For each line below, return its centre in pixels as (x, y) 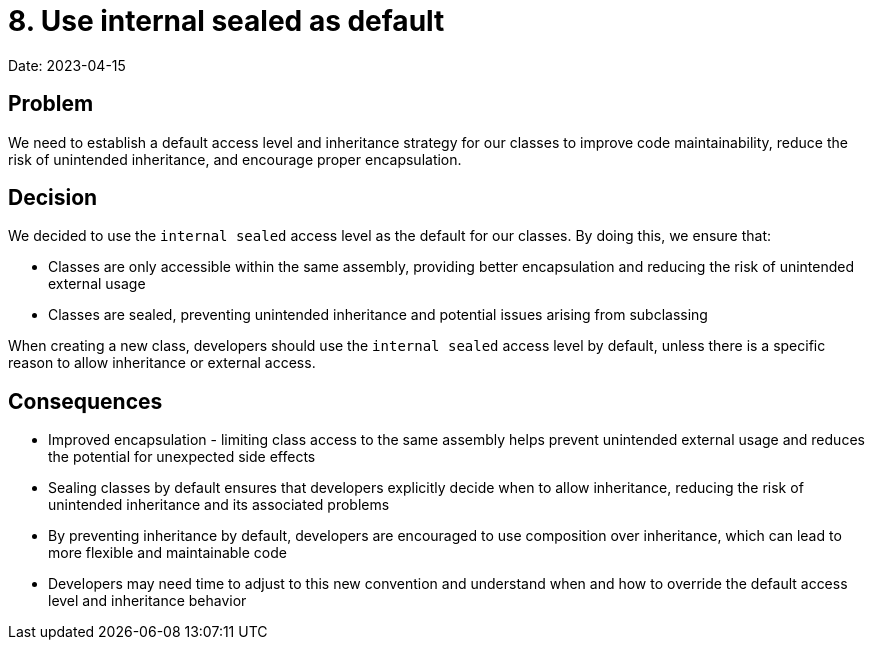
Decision (53, 198)
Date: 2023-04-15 (67, 65)
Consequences (85, 401)
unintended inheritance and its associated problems (219, 505)
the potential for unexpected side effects (182, 457)
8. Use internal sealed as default (226, 21)
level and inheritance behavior (147, 601)
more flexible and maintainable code (167, 553)
